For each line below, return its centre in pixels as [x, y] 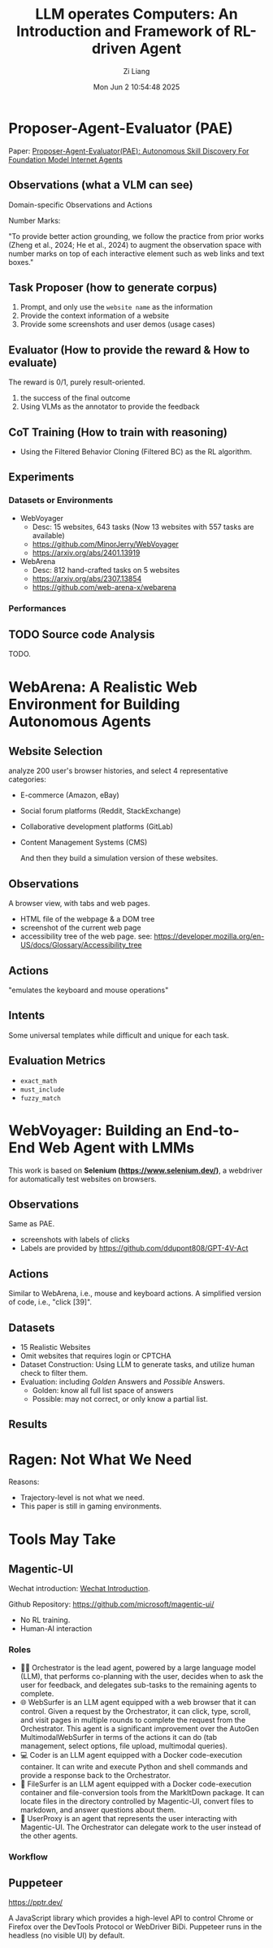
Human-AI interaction [56, 1629]
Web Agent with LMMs [116, 1148]
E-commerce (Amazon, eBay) [69, 795]
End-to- [212, 1130]
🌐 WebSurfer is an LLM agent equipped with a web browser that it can [138, 1702]
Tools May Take [62, 1539]
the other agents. [49, 1835]
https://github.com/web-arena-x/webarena [104, 587]
